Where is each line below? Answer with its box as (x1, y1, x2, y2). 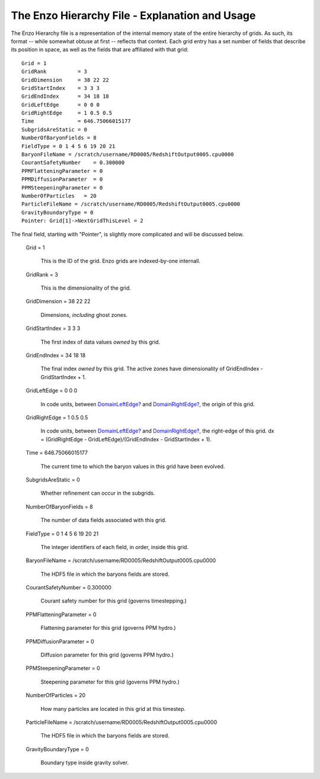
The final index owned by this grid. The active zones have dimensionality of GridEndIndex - (40, 365, 263, 373)
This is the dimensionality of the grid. (40, 284, 132, 291)
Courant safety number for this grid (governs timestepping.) (40, 597, 187, 604)
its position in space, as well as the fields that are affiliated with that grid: (11, 46, 189, 53)
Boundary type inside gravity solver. (40, 759, 129, 767)
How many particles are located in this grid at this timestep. (40, 705, 186, 712)
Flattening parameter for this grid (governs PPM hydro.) (40, 624, 176, 631)
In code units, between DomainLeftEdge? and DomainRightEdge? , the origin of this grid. (40, 400, 255, 408)
